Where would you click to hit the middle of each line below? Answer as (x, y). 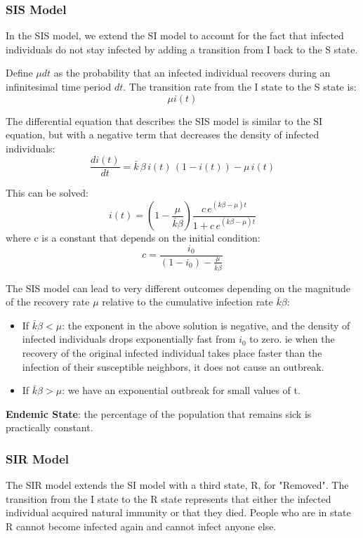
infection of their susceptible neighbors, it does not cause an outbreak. (173, 366)
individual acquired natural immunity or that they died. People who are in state (178, 512)
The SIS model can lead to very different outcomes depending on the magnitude (178, 288)
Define (19, 73)
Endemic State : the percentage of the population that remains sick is (159, 413)
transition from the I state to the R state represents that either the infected (169, 498)
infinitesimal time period (59, 86)
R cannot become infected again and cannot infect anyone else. (141, 526)
